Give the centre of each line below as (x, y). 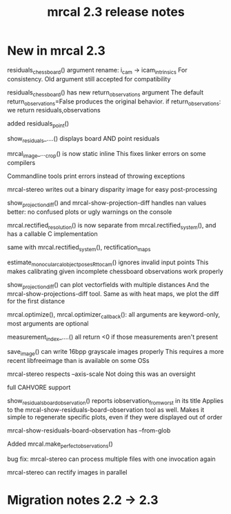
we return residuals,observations (54, 110)
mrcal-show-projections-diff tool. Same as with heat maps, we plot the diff (113, 293)
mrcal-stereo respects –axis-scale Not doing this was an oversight (101, 374)
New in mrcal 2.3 (56, 51)
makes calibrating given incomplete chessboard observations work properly (115, 271)
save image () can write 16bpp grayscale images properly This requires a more (115, 353)
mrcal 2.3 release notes (116, 12)
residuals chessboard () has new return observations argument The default (105, 93)
